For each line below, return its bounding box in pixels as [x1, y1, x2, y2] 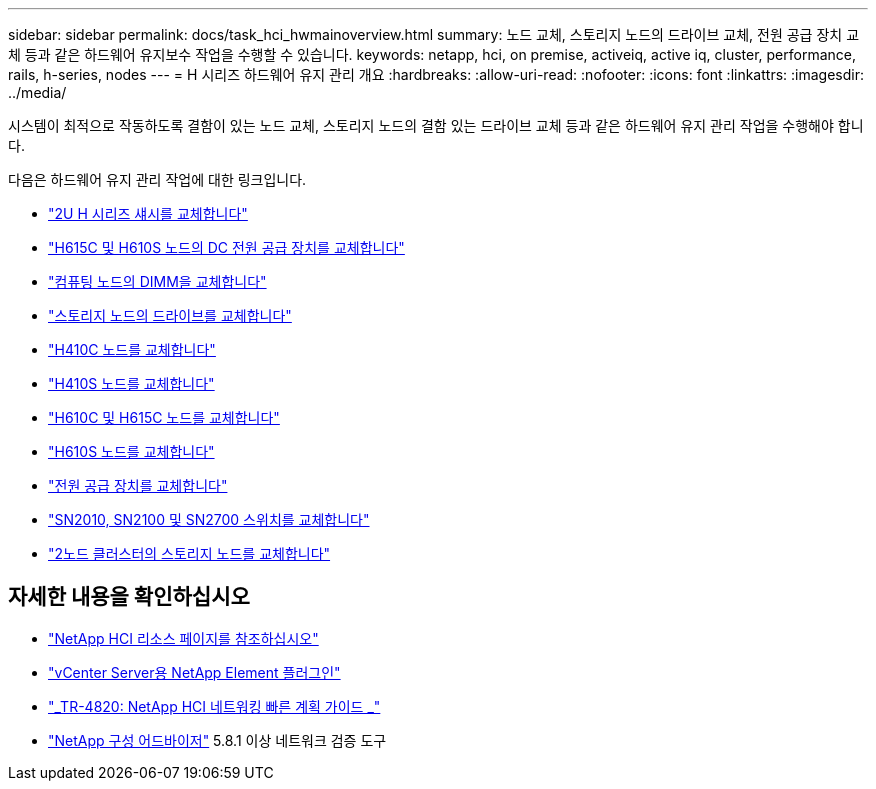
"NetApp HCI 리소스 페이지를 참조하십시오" [48, 629, 319, 647]
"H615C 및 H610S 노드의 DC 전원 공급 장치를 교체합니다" [48, 239, 405, 256]
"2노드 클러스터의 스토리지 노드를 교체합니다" [48, 545, 331, 562]
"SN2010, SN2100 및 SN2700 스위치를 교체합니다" [48, 511, 370, 528]
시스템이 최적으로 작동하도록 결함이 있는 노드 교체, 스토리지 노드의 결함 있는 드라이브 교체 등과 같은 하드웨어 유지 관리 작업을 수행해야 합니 [8, 117, 864, 134]
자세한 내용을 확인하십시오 [8, 584, 250, 610]
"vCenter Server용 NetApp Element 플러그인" [48, 663, 341, 681]
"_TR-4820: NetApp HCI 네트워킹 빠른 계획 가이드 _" [48, 697, 381, 715]
